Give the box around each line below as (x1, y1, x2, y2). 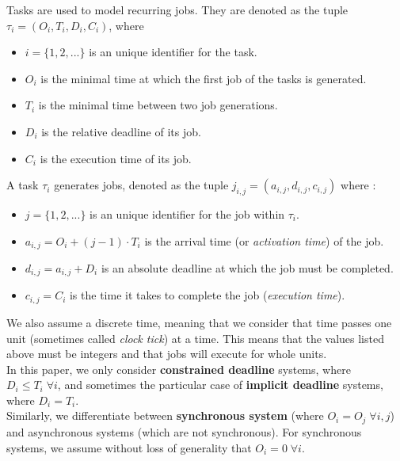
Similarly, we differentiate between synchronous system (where (6, 407, 324, 424)
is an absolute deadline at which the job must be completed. (101, 260, 394, 276)
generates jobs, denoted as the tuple (54, 177, 229, 193)
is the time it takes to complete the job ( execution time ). (69, 287, 345, 303)
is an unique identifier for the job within (90, 205, 285, 222)
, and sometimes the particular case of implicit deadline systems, (57, 376, 383, 393)
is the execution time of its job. (40, 150, 192, 166)
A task (6, 177, 39, 193)
